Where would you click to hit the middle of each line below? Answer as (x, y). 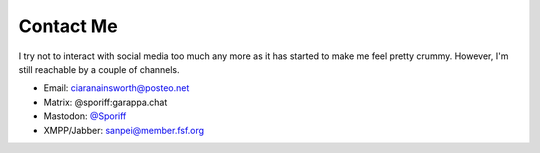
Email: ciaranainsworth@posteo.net (116, 88)
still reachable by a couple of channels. (99, 69)
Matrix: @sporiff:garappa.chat (105, 102)
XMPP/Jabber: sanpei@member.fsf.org (124, 130)
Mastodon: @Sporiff (85, 116)
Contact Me (68, 26)
